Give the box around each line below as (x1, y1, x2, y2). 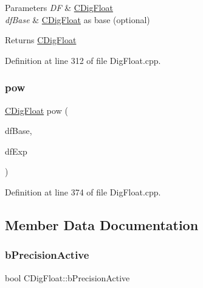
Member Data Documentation (5, 215, 199, 234)
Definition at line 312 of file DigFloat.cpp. (5, 54, 161, 66)
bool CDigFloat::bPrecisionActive (5, 271, 130, 284)
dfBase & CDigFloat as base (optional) (5, 13, 150, 26)
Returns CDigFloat (5, 33, 77, 46)
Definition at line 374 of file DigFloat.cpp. (5, 185, 161, 198)
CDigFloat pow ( (5, 104, 68, 116)
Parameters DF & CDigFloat (5, 1, 113, 13)
